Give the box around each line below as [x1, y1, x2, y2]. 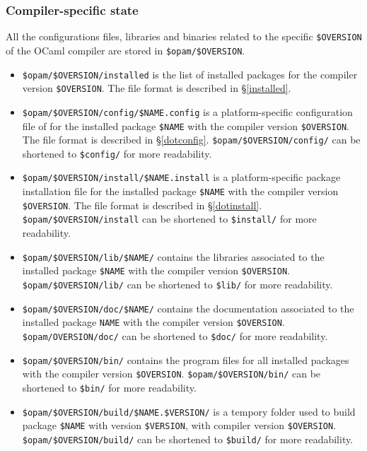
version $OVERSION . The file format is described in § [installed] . [22, 81, 291, 95]
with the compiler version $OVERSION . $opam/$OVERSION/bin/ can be [22, 366, 321, 381]
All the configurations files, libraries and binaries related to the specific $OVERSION [6, 29, 362, 44]
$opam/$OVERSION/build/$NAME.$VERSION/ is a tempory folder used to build [22, 404, 356, 418]
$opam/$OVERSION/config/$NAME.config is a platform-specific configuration [22, 104, 353, 119]
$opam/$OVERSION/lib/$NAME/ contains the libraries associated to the [22, 249, 325, 264]
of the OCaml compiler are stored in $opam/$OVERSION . [6, 42, 245, 57]
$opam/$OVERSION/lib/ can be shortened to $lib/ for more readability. [22, 277, 333, 291]
